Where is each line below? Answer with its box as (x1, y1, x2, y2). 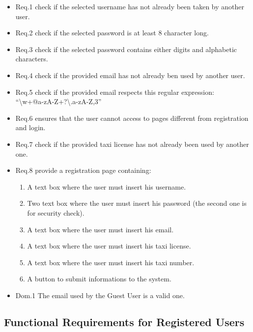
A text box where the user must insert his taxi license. (27, 241, 191, 251)
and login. (15, 122, 46, 133)
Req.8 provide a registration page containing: (15, 165, 151, 175)
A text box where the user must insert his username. (27, 181, 186, 192)
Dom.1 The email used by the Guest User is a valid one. (15, 290, 185, 300)
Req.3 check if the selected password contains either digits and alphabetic (15, 44, 237, 54)
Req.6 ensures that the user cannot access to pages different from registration (15, 112, 249, 123)
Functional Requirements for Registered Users (4, 314, 245, 329)
